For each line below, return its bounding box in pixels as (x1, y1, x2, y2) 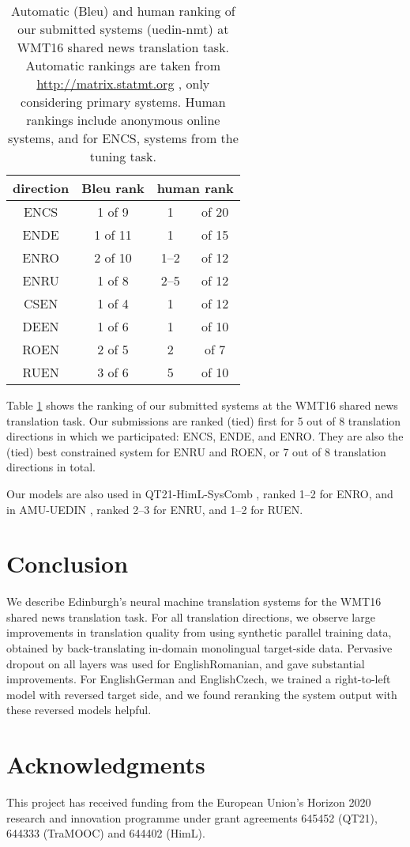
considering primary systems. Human (21, 93, 226, 111)
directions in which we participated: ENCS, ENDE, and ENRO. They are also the (6, 428, 404, 444)
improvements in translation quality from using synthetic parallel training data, (6, 624, 392, 641)
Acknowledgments (6, 748, 205, 781)
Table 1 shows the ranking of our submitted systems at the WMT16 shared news (6, 397, 398, 413)
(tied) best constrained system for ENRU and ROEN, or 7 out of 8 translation (6, 443, 386, 459)
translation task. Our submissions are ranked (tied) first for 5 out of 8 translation (6, 412, 401, 429)
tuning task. (89, 147, 156, 165)
